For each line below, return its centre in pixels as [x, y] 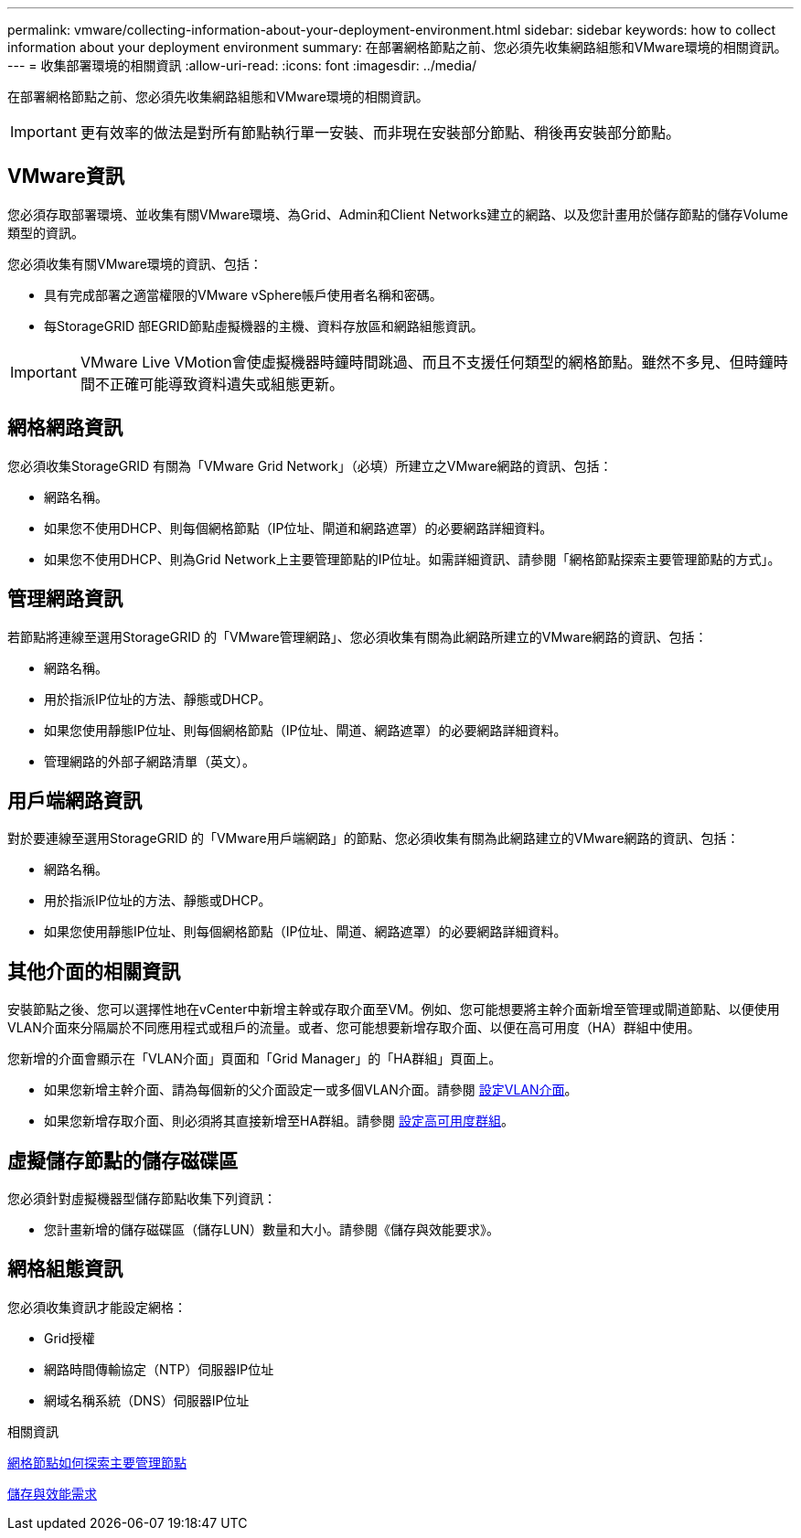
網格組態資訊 [65, 1269]
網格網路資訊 [65, 428]
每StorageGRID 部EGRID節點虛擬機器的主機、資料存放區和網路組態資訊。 [264, 326]
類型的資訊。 [46, 232]
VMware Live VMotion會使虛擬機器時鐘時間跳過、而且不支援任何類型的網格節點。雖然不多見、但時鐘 [427, 362]
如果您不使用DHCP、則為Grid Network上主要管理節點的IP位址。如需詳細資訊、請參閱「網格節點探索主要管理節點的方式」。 [412, 559]
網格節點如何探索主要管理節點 [97, 1462]
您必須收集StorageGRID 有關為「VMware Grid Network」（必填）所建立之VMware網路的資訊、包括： [310, 465]
